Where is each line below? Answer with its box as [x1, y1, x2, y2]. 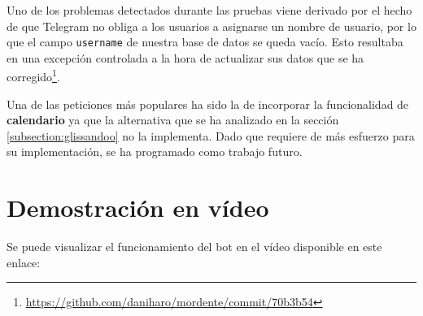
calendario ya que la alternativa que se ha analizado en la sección [7, 111, 339, 128]
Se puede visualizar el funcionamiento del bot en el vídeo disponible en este [7, 238, 382, 255]
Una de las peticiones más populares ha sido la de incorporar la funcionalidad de [7, 95, 409, 112]
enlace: [7, 253, 41, 271]
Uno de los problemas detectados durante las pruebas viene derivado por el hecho [7, 2, 412, 18]
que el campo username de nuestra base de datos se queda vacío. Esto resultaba [7, 33, 403, 50]
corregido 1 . [7, 66, 60, 85]
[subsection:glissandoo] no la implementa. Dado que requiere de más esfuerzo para [7, 127, 415, 144]
